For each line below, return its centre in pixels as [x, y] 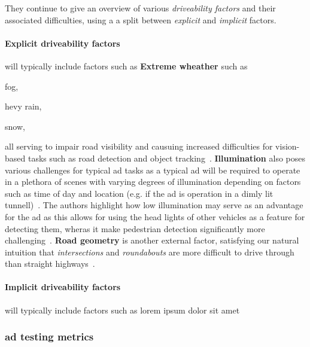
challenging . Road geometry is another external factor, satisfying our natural [152, 240]
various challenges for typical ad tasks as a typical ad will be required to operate [153, 170]
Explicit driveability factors [63, 43]
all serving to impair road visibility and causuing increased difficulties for [139, 146]
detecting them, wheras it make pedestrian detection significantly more [135, 228]
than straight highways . [50, 264]
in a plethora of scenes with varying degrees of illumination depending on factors [153, 182]
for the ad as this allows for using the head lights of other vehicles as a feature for [155, 216]
